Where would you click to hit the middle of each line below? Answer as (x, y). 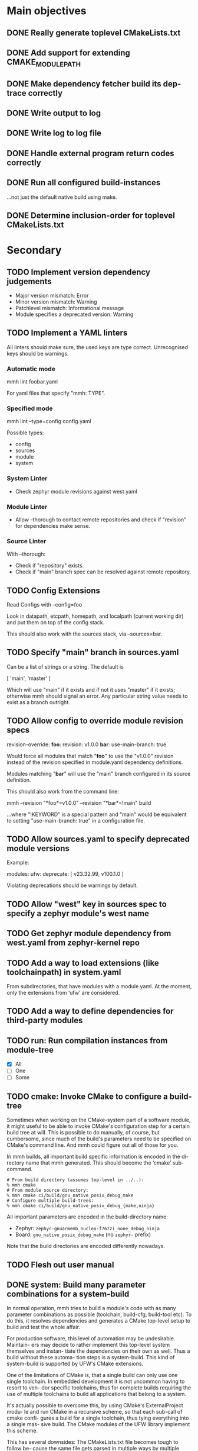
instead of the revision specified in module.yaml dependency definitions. (95, 762)
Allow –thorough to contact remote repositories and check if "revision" (101, 520)
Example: (18, 863)
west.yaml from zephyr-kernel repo (73, 943)
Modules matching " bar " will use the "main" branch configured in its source (99, 773)
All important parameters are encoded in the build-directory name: (88, 1217)
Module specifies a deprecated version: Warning (74, 314)
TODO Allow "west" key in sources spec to (87, 904)
